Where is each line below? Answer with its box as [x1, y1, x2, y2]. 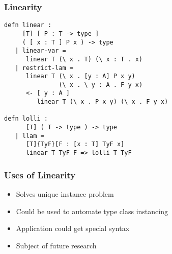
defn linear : [4, 21, 52, 29]
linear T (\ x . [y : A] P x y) [25, 73, 135, 80]
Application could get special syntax [16, 223, 130, 234]
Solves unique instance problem [16, 188, 114, 199]
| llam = [15, 132, 44, 140]
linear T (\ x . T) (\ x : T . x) [25, 55, 143, 63]
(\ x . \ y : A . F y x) [59, 81, 143, 88]
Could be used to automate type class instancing [16, 205, 168, 216]
